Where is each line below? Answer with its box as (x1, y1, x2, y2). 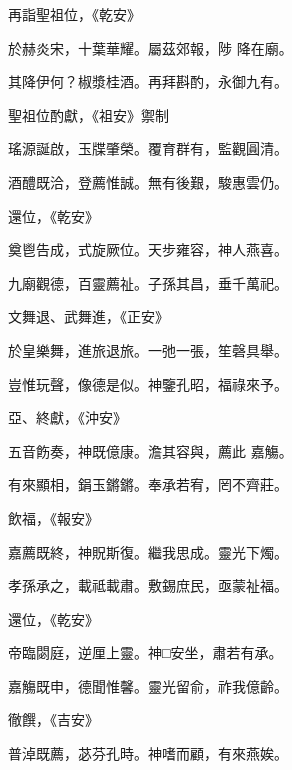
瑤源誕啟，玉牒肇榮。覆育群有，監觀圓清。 (8, 138, 288, 159)
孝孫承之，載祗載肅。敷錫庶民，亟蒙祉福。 (8, 575, 288, 596)
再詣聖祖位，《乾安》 (8, 4, 141, 24)
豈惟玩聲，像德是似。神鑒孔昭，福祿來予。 (8, 373, 288, 394)
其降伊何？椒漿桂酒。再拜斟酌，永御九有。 (8, 71, 288, 92)
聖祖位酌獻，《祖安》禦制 (8, 104, 169, 125)
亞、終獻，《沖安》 (8, 407, 127, 428)
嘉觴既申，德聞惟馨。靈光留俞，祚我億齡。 (8, 675, 288, 696)
